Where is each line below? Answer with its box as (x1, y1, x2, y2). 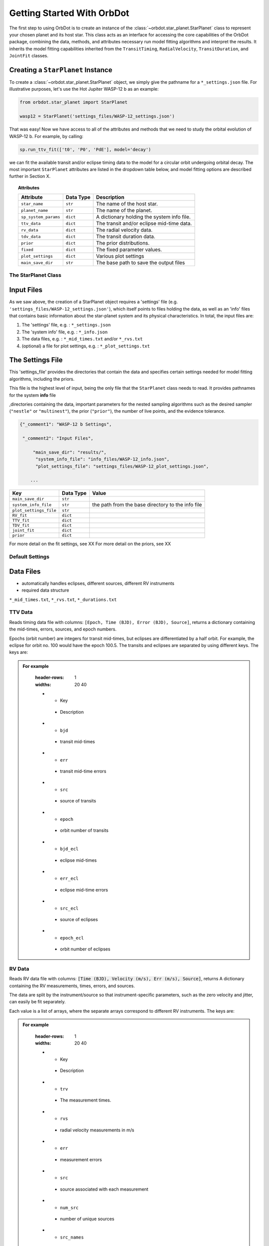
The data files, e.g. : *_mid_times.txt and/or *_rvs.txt (21, 336, 143, 342)
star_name (20, 201, 43, 206)
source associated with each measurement (60, 1186, 149, 1192)
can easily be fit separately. (9, 999, 66, 1005)
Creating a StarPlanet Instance (9, 65, 113, 74)
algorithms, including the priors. (9, 376, 75, 382)
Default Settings (9, 553, 50, 560)
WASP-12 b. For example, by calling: (9, 133, 84, 139)
